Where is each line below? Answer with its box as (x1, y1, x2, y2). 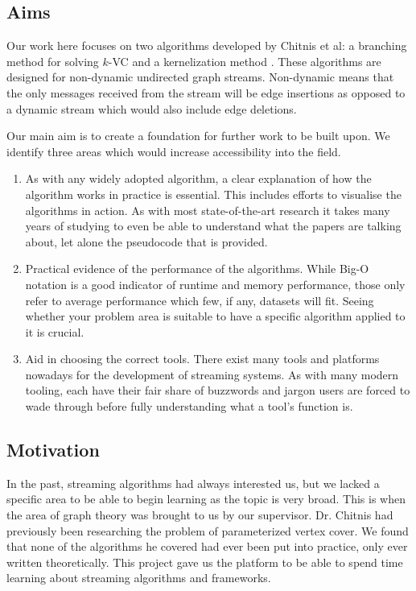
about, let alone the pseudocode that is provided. (25, 233, 268, 250)
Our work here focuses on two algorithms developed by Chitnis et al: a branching (6, 37, 407, 54)
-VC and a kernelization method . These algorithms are (108, 52, 381, 69)
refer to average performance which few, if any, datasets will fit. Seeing (25, 291, 374, 308)
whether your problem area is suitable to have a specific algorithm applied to (25, 308, 406, 324)
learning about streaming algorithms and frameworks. (6, 569, 271, 586)
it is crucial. (25, 323, 84, 340)
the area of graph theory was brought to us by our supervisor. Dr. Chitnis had (6, 506, 393, 523)
